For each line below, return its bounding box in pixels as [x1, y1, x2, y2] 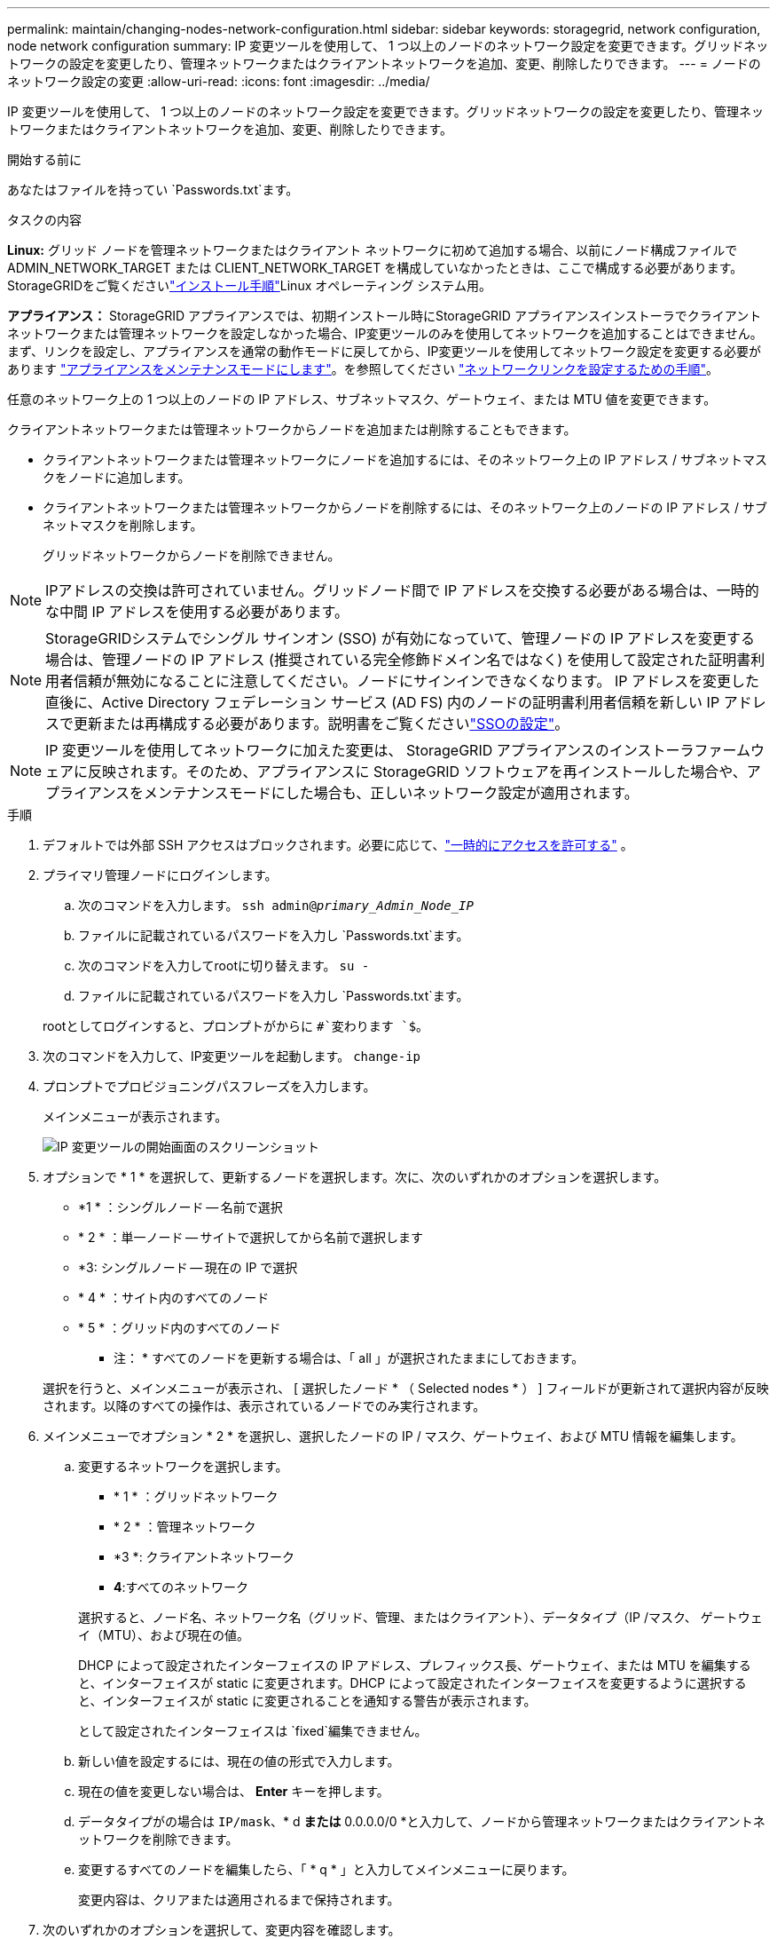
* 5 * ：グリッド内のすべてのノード [78, 1320, 281, 1335]
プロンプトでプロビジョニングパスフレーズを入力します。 [43, 1079, 376, 1094]
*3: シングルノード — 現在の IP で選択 [78, 1260, 298, 1275]
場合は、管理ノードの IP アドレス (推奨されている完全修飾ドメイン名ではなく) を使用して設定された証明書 [45, 651, 751, 669]
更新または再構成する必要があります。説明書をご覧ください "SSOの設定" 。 [74, 715, 569, 732]
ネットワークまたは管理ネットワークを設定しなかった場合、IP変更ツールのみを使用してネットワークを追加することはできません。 [7, 326, 763, 341]
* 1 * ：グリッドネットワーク [114, 1489, 279, 1504]
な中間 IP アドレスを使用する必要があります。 [45, 603, 349, 621]
